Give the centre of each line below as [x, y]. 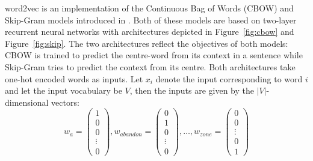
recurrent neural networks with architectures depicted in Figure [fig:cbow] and [150, 32]
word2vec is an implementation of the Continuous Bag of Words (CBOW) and [149, 8]
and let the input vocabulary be [64, 90]
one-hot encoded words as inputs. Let [74, 78]
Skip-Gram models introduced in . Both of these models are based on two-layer [151, 20]
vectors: [65, 102]
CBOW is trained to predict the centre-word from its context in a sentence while [154, 55]
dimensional [27, 102]
